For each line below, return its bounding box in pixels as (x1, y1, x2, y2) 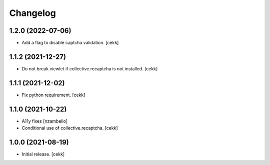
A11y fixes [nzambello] (21, 118, 67, 124)
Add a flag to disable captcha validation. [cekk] (21, 40, 119, 46)
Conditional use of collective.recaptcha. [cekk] (21, 125, 118, 131)
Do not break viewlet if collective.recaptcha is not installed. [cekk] (21, 65, 158, 72)
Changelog (9, 7, 56, 18)
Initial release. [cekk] (21, 151, 65, 157)
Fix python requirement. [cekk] (21, 92, 85, 98)
